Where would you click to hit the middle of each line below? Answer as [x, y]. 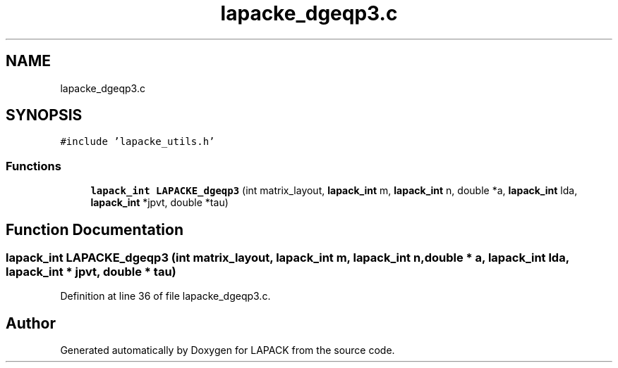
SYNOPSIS [44, 115]
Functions [34, 166]
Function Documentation [95, 229]
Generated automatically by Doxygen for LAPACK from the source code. [228, 350]
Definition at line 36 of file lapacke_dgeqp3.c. [165, 296]
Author [31, 323]
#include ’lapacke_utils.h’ [138, 142]
